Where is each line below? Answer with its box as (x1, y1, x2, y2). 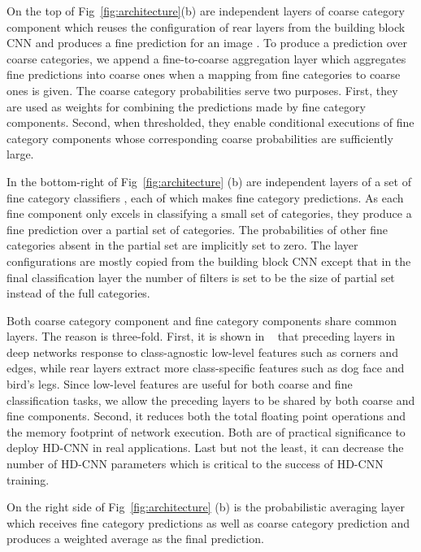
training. (7, 471, 50, 488)
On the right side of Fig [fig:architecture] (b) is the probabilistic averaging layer (7, 498, 405, 515)
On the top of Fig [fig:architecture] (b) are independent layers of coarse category (7, 2, 405, 19)
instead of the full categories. (7, 285, 150, 302)
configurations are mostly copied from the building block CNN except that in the (7, 252, 411, 269)
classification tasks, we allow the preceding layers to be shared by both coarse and (7, 391, 415, 408)
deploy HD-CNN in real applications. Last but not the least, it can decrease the (7, 439, 404, 456)
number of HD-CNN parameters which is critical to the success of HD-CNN (7, 455, 384, 472)
